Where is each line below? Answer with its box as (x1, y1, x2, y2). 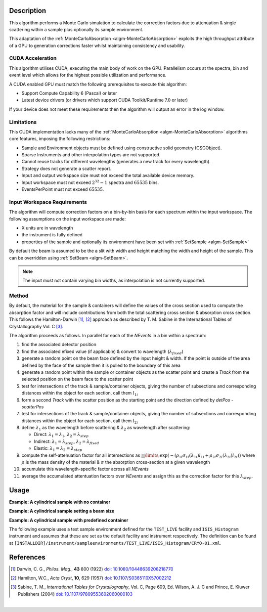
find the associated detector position (21, 342, 96, 348)
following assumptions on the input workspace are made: (9, 216, 126, 222)
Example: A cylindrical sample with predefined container (9, 517, 129, 523)
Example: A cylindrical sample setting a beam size (9, 508, 115, 514)
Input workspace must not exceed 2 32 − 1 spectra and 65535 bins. (21, 179, 159, 185)
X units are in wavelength (21, 225, 73, 231)
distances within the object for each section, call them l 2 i (21, 418, 138, 425)
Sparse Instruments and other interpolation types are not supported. (21, 152, 161, 158)
